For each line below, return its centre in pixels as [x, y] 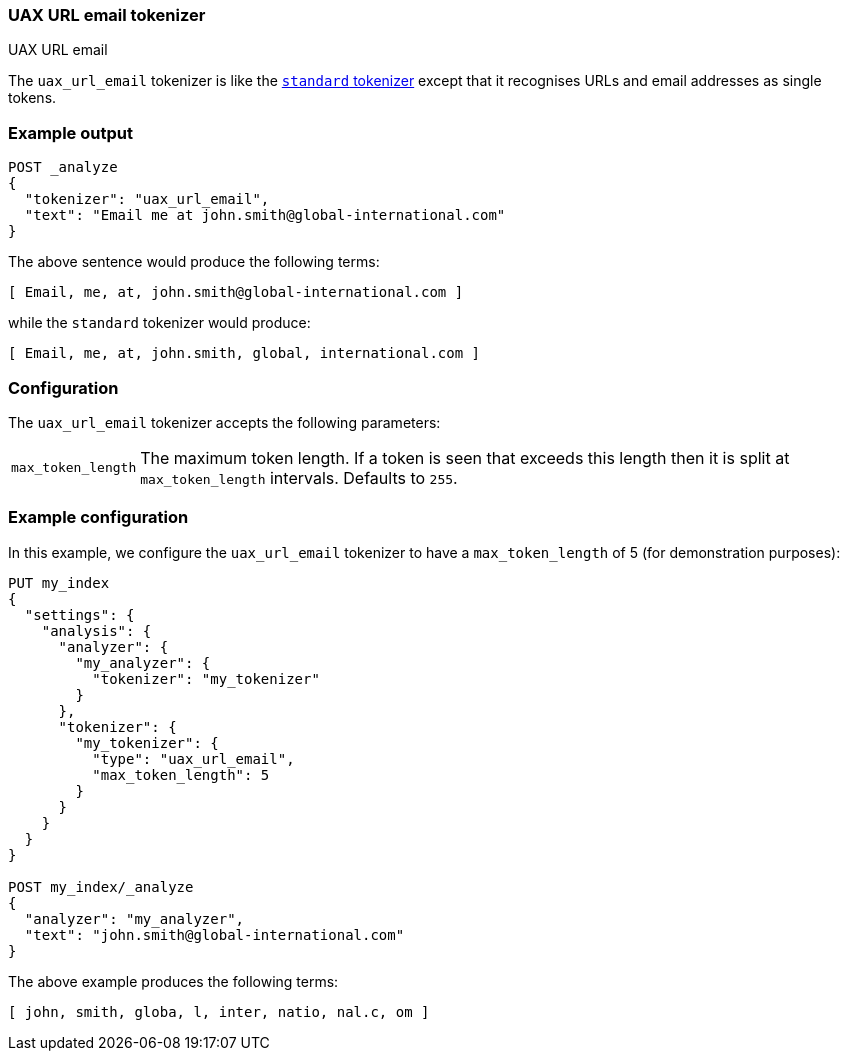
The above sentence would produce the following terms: [194, 262]
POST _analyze [63, 167]
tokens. [32, 98]
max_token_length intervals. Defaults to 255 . [299, 477]
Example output [70, 132]
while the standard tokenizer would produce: [159, 323]
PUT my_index [59, 582]
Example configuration [98, 517]
